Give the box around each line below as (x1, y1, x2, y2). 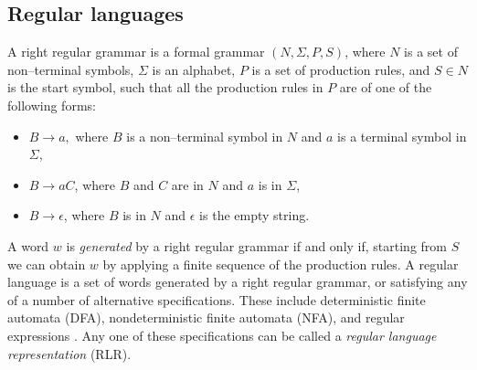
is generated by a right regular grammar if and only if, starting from (66, 236, 447, 255)
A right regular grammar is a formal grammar (7, 42, 265, 61)
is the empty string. (199, 206, 310, 225)
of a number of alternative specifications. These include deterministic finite (7, 290, 426, 309)
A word (7, 236, 49, 255)
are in (171, 174, 204, 194)
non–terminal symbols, (7, 59, 134, 79)
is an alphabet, (152, 59, 236, 79)
